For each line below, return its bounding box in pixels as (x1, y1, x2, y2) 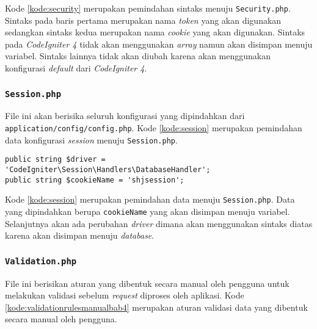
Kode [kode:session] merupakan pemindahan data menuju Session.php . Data (5, 193, 295, 206)
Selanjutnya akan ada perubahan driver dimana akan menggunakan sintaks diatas (5, 217, 313, 230)
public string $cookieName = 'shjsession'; (5, 175, 184, 184)
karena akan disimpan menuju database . (5, 229, 155, 242)
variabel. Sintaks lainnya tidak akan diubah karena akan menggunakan (5, 49, 271, 62)
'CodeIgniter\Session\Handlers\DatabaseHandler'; (5, 165, 211, 174)
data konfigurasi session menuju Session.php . (5, 133, 178, 146)
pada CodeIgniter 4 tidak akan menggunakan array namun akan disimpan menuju (5, 37, 313, 50)
